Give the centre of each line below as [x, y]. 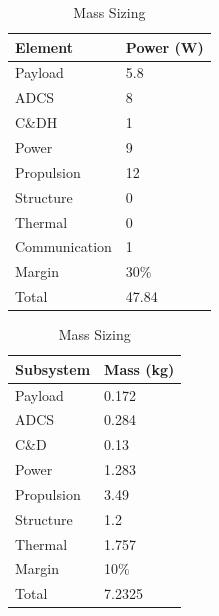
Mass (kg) [139, 368]
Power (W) [164, 46]
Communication [63, 246]
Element [44, 46]
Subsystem [53, 368]
